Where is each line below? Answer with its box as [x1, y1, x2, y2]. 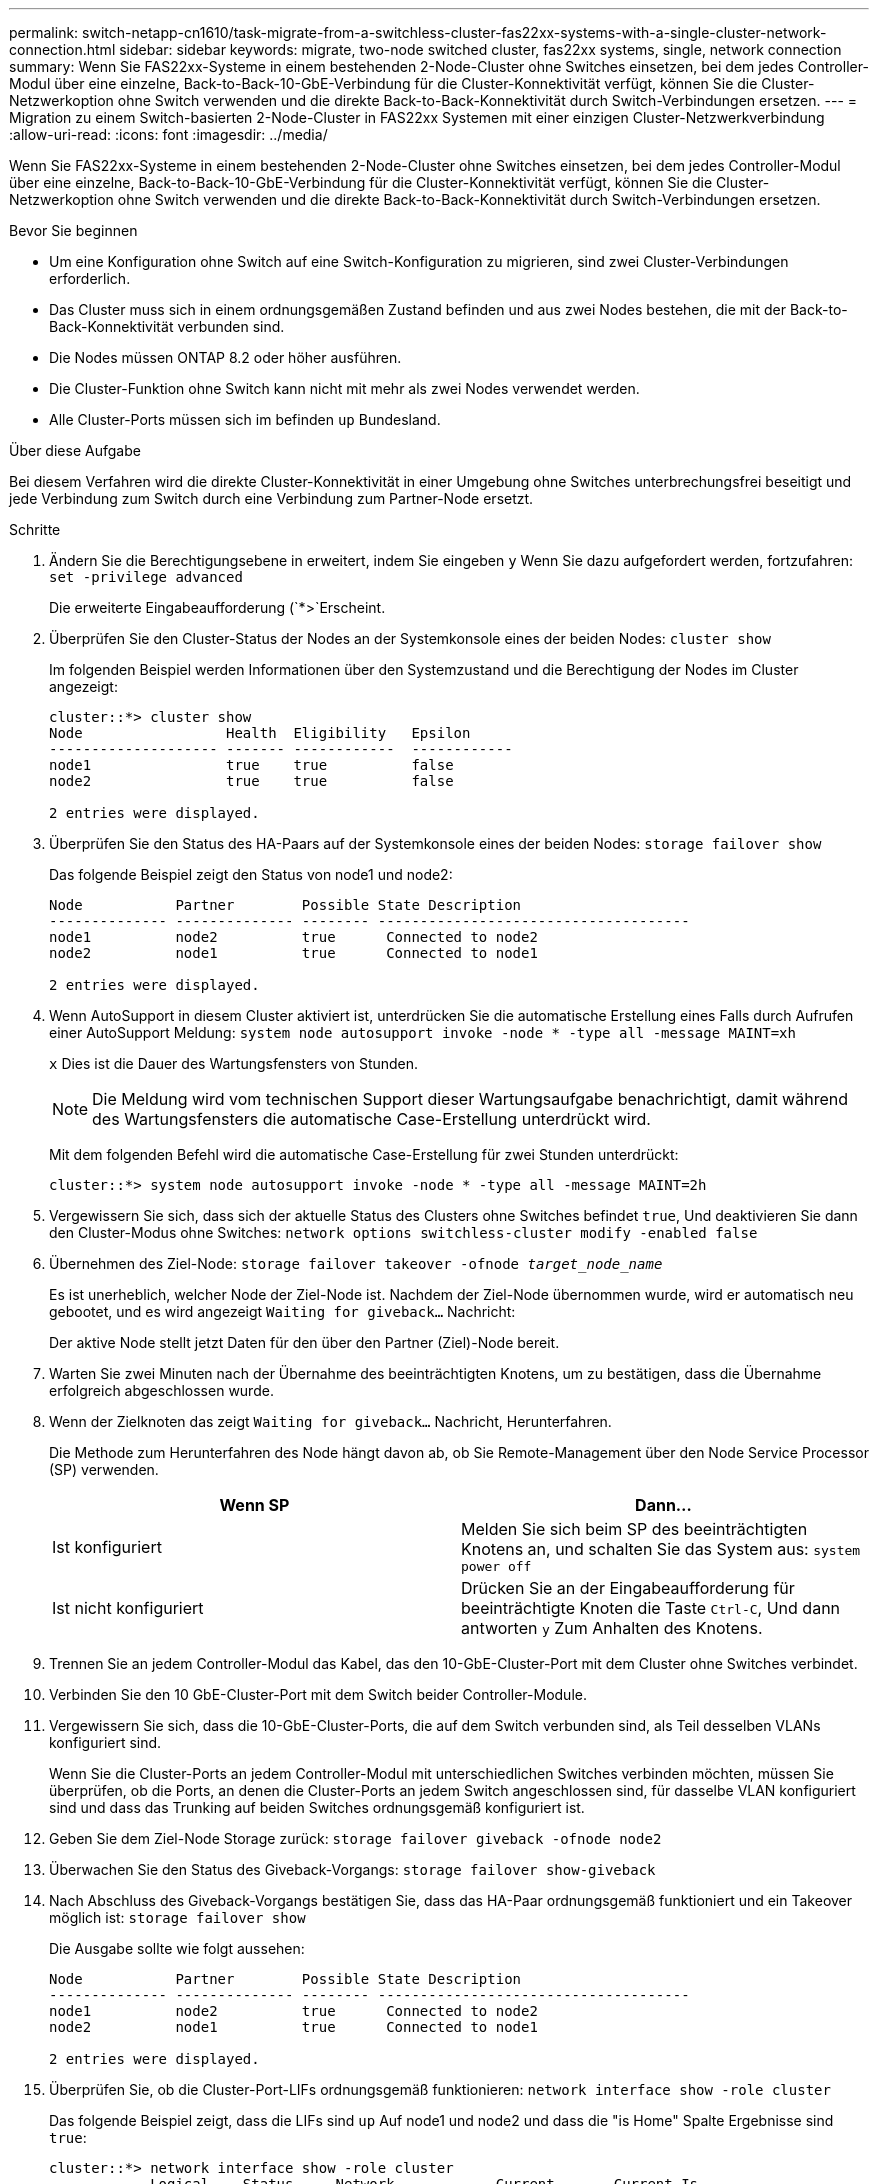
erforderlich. [49, 270, 131, 287]
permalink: [9, 24, 79, 41]
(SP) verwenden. [49, 1461, 159, 1478]
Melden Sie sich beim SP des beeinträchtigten [461, 1519, 808, 1539]
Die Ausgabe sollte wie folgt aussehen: [49, 1940, 305, 1957]
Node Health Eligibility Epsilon [49, 725, 471, 741]
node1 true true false [49, 757, 454, 773]
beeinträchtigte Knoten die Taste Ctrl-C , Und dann [461, 1598, 841, 1618]
